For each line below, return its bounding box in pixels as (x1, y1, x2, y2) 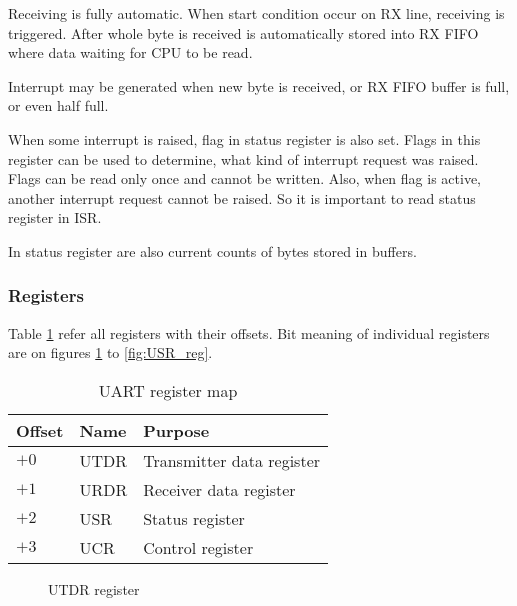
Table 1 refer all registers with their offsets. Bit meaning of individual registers (8, 322, 490, 343)
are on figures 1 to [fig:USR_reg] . (8, 342, 213, 363)
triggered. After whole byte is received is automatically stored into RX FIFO (8, 22, 479, 43)
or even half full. (8, 95, 109, 116)
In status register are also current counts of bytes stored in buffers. (8, 240, 417, 261)
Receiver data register (143, 477, 296, 501)
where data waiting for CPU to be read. (8, 42, 253, 63)
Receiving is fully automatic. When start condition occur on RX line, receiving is (8, 3, 505, 23)
